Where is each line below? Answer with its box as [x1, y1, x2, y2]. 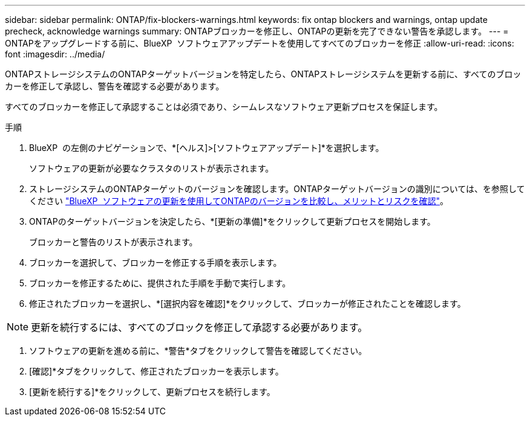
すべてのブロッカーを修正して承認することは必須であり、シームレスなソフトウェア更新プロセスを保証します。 [5, 101, 443, 112]
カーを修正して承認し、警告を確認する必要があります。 [5, 81, 224, 91]
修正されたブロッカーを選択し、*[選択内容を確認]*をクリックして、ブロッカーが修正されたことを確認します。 [29, 298, 466, 309]
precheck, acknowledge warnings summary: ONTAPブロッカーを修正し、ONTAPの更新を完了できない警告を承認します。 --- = [5, 26, 509, 36]
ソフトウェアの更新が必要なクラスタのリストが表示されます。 [29, 163, 274, 173]
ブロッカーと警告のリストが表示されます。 [29, 237, 198, 247]
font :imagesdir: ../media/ [5, 49, 105, 59]
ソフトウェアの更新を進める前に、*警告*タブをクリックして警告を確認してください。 [29, 345, 367, 356]
